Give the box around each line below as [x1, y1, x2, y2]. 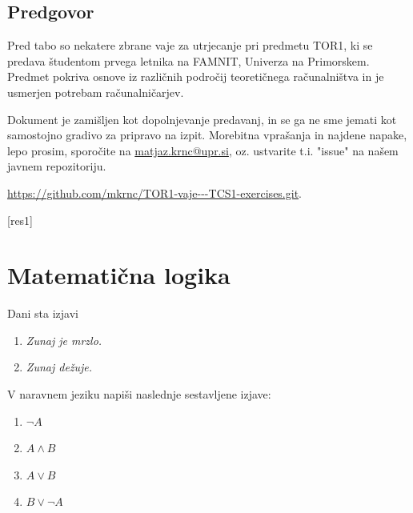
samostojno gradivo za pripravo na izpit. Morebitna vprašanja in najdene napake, [7, 126, 407, 143]
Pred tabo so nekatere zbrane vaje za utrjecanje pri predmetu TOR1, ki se [7, 37, 373, 54]
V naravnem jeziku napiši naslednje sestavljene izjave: [7, 386, 271, 403]
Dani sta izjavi [7, 305, 78, 322]
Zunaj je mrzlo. [26, 331, 102, 348]
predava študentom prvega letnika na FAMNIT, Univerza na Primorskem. [7, 52, 370, 69]
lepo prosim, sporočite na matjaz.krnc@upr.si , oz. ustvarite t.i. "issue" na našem [7, 142, 399, 158]
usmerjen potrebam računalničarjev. [7, 83, 184, 100]
